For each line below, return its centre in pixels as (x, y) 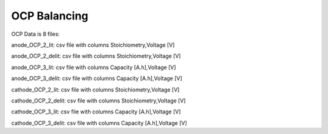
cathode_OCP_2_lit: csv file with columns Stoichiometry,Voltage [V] (95, 89)
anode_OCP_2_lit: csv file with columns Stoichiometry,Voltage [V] (93, 45)
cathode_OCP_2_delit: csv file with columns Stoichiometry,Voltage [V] (98, 101)
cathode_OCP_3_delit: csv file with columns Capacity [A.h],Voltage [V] (99, 123)
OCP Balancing (50, 16)
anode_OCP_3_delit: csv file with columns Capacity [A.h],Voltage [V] (97, 78)
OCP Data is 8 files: (36, 34)
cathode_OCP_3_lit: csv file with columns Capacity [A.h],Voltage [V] (96, 112)
